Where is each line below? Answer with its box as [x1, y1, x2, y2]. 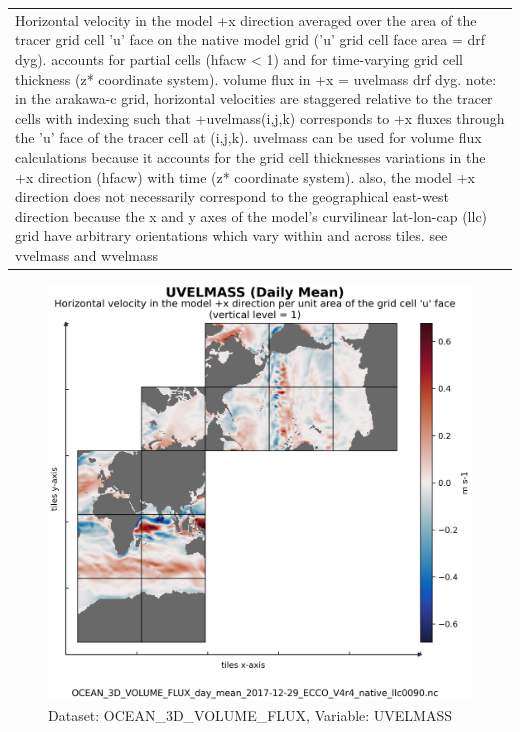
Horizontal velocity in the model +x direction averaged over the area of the [15, 9, 477, 30]
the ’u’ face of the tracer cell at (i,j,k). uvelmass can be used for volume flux [15, 127, 482, 148]
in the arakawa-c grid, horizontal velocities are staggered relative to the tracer [15, 88, 493, 109]
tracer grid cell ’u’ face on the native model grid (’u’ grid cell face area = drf [15, 29, 486, 50]
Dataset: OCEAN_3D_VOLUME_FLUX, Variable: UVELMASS [48, 704, 453, 725]
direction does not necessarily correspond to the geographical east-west [15, 186, 449, 207]
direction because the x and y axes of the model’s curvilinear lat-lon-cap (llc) [15, 205, 488, 226]
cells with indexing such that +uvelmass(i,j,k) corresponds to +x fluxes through [15, 107, 505, 128]
